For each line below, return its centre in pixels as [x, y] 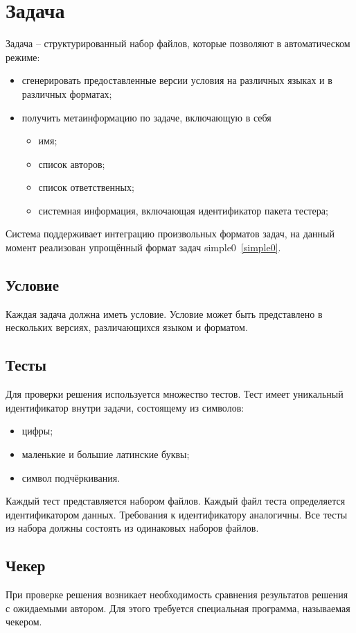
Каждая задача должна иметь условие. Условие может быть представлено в [164, 313]
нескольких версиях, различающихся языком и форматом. [127, 327]
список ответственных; [86, 187]
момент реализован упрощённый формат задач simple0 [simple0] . [143, 247]
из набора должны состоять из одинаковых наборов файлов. [132, 528]
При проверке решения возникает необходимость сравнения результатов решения [177, 594]
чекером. [24, 622]
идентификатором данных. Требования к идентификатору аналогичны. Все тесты [177, 514]
